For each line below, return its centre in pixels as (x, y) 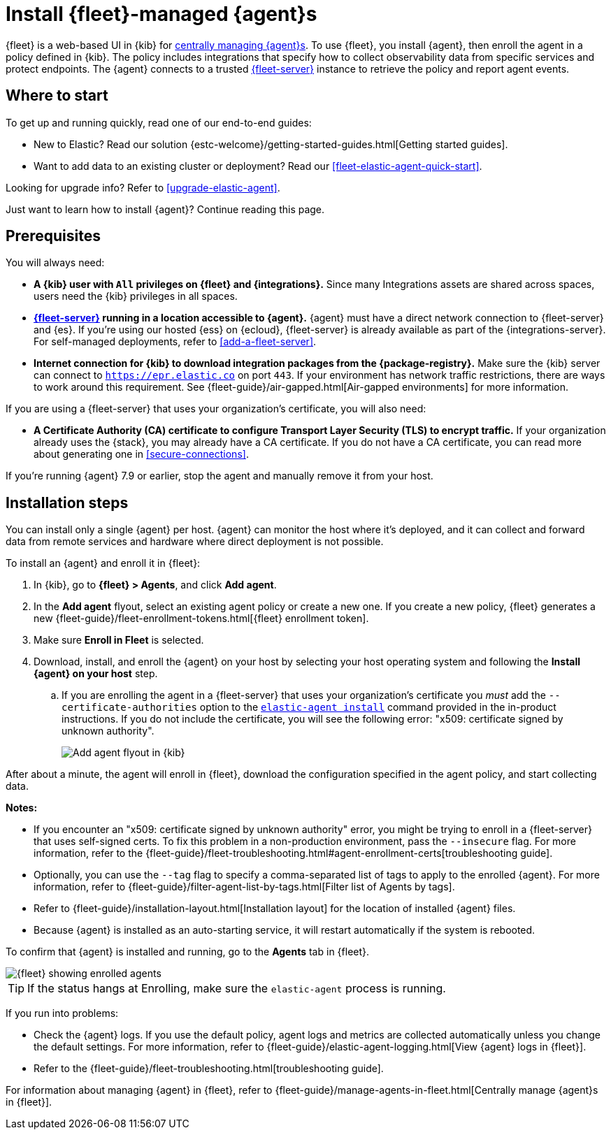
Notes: (22, 808)
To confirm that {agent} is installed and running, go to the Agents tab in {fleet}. (188, 952)
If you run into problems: (62, 1013)
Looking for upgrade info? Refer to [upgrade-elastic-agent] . (143, 187)
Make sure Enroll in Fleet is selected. (119, 640)
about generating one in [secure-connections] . (141, 454)
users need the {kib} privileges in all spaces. (136, 296)
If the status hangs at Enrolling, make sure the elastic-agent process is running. (237, 989)
